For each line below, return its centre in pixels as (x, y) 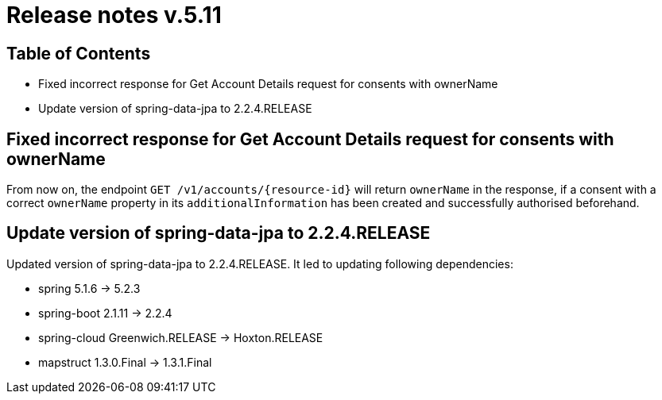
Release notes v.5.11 (114, 15)
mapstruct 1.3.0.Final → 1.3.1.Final (125, 362)
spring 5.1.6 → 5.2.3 (89, 288)
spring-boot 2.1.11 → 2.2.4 (105, 313)
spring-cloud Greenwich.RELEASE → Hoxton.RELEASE (181, 337)
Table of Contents (79, 53)
